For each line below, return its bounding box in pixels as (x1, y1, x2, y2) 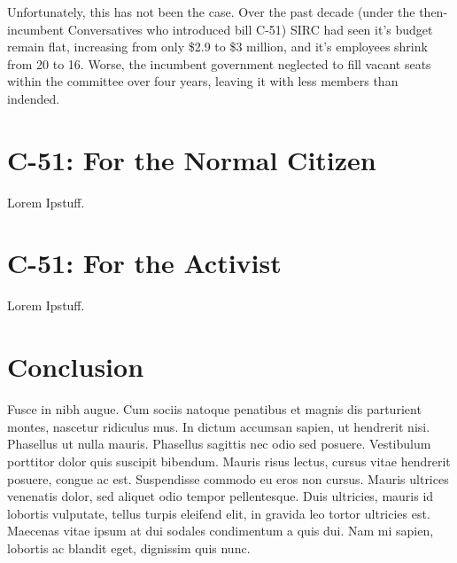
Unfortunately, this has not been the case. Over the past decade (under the (7, 3, 415, 20)
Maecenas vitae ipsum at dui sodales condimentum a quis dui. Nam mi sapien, (7, 521, 434, 540)
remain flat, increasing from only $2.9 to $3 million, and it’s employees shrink (7, 37, 428, 56)
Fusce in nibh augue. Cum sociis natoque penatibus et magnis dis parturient (7, 400, 422, 418)
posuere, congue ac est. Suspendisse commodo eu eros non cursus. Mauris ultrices (7, 469, 449, 488)
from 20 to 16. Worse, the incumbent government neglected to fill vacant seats (7, 54, 431, 73)
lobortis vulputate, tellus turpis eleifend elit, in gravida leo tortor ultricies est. (7, 504, 430, 522)
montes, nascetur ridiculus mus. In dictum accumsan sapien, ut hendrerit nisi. (7, 417, 430, 435)
